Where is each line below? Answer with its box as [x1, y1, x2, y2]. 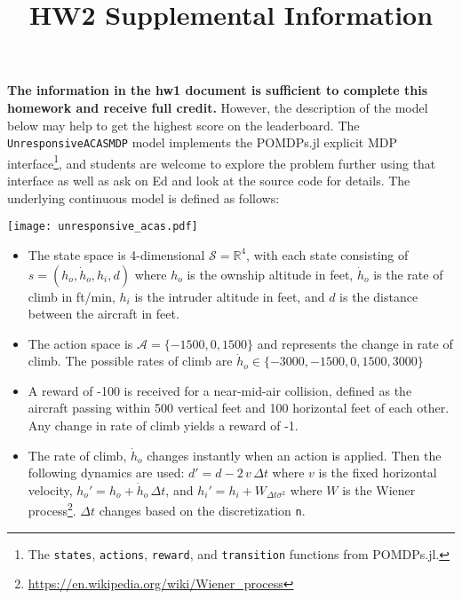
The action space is [28, 334, 133, 352]
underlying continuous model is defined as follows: [7, 188, 280, 207]
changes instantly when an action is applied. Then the [147, 445, 442, 464]
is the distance [339, 287, 418, 305]
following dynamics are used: [28, 463, 185, 482]
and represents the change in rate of [257, 334, 453, 352]
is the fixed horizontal [318, 463, 437, 482]
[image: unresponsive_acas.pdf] [7, 220, 198, 233]
